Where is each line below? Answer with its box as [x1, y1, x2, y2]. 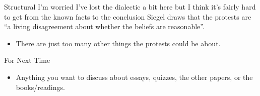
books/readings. [16, 81, 65, 92]
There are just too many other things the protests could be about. [16, 38, 221, 48]
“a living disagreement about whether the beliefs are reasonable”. [4, 21, 205, 32]
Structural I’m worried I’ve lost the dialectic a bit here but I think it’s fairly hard [4, 2, 256, 12]
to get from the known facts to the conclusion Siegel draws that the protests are [4, 11, 251, 22]
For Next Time [4, 55, 50, 65]
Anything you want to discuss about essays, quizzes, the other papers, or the [16, 71, 253, 82]
